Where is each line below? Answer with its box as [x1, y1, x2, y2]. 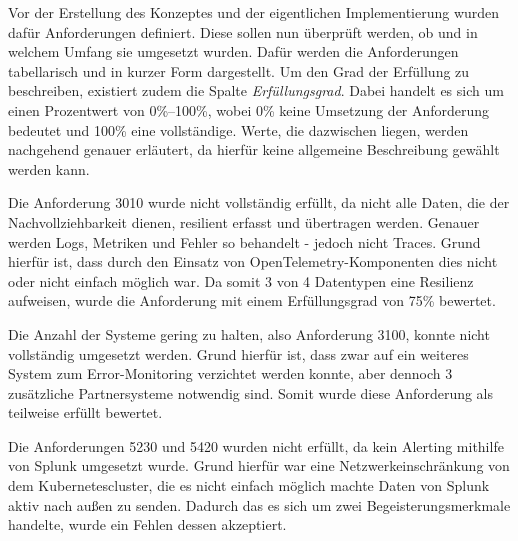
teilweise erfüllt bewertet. [8, 402, 163, 423]
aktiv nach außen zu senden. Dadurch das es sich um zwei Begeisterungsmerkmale [8, 494, 511, 515]
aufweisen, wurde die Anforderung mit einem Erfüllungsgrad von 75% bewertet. [8, 290, 496, 311]
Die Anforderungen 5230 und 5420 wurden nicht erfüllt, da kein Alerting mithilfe [8, 435, 504, 456]
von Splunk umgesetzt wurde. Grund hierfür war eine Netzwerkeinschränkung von [8, 455, 510, 476]
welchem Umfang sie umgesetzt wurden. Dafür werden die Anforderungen [8, 41, 459, 62]
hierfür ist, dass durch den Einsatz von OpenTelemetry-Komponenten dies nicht [8, 251, 498, 272]
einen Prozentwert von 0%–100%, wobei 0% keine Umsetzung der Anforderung [8, 99, 490, 120]
